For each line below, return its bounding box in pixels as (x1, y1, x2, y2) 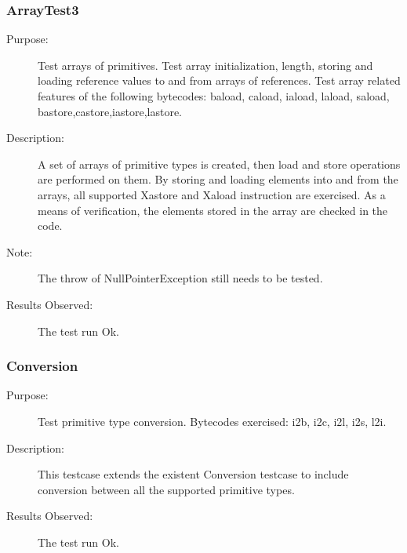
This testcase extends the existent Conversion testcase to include (38, 466, 349, 482)
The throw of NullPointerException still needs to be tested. (38, 270, 323, 286)
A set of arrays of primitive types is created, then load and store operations (38, 155, 401, 172)
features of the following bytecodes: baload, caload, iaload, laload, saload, (38, 88, 390, 104)
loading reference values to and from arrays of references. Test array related (38, 72, 401, 89)
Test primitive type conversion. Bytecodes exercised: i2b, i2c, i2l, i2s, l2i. (38, 413, 387, 429)
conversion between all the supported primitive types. (38, 481, 295, 497)
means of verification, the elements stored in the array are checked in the (38, 202, 388, 218)
